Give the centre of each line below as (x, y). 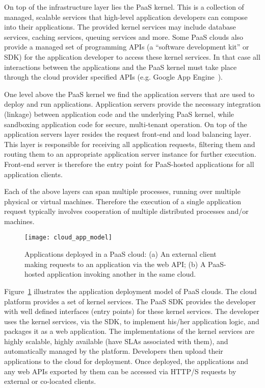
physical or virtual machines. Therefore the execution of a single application (123, 201)
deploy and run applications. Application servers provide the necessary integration (132, 104)
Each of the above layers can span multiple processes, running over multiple (122, 191)
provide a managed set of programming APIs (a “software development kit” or (127, 47)
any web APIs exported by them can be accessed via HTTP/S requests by (120, 371)
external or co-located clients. (50, 381)
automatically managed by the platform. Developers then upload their (114, 351)
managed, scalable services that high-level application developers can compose (126, 17)
